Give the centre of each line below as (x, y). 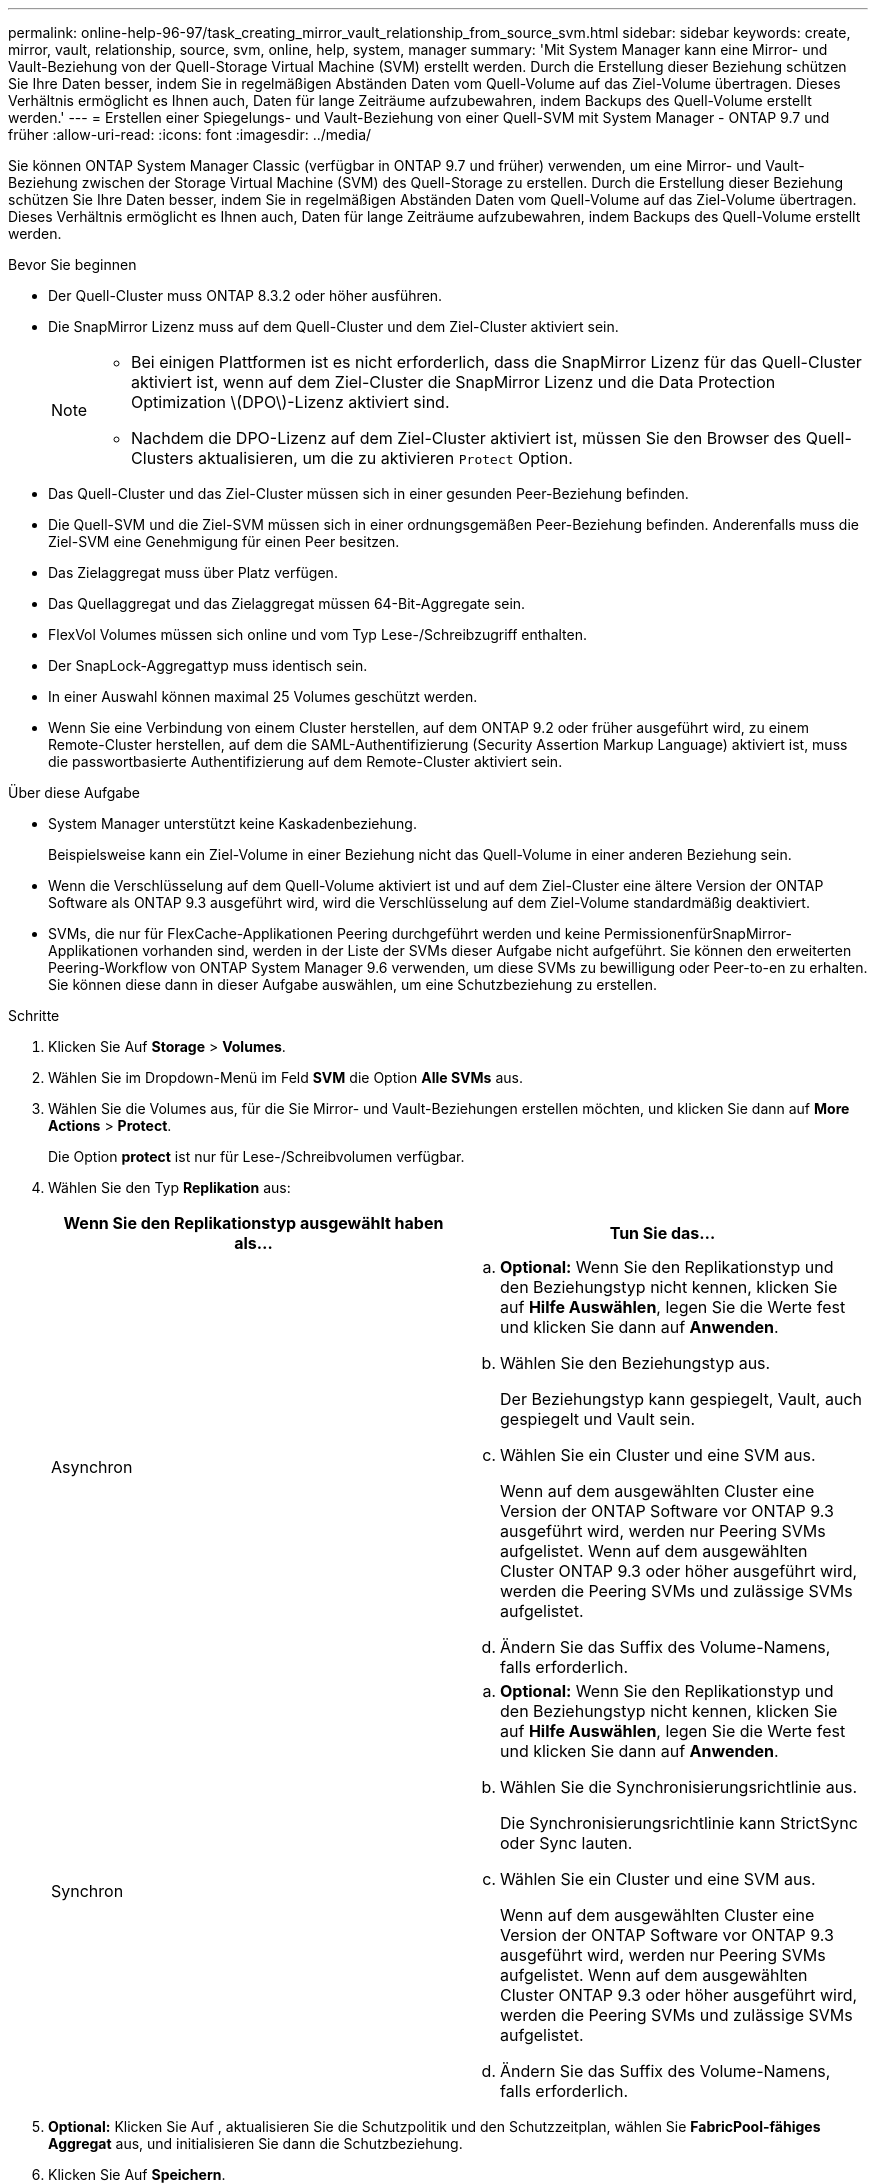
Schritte (34, 1015)
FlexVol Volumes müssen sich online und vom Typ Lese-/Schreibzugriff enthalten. (318, 634)
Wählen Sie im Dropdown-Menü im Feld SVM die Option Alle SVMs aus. (285, 1077)
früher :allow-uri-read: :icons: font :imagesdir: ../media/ (190, 134)
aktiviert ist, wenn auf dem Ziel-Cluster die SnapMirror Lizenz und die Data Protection (453, 382)
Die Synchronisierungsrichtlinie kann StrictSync (679, 1823)
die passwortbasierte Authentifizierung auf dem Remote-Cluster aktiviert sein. (305, 761)
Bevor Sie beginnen (72, 264)
